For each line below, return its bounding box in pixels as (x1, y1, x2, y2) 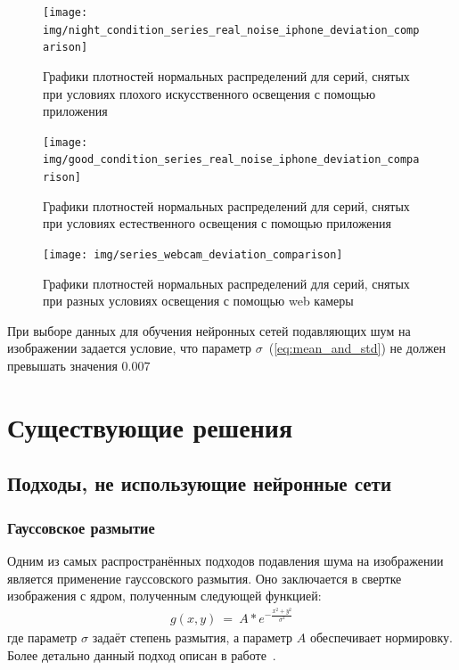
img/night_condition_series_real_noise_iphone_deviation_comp (43, 23, 420, 37)
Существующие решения (7, 408, 293, 445)
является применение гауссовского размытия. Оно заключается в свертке (7, 568, 402, 587)
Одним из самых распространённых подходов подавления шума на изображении (7, 551, 444, 569)
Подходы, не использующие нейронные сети (7, 470, 392, 497)
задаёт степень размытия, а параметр (92, 628, 293, 647)
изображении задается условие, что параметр (7, 339, 252, 357)
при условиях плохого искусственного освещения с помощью (43, 84, 376, 102)
